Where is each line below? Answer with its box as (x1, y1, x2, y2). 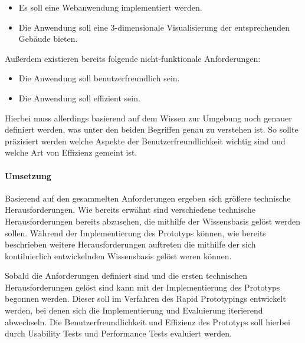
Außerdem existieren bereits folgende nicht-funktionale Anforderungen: (5, 52, 261, 64)
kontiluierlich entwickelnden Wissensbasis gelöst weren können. (5, 249, 232, 262)
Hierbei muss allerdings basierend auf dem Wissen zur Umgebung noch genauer (5, 111, 292, 124)
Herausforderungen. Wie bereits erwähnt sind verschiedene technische (5, 203, 255, 216)
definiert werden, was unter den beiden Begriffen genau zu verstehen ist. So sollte (5, 123, 299, 136)
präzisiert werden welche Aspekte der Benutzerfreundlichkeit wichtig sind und (5, 134, 286, 147)
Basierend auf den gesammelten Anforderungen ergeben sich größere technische (5, 192, 291, 204)
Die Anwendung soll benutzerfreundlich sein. (18, 72, 180, 84)
